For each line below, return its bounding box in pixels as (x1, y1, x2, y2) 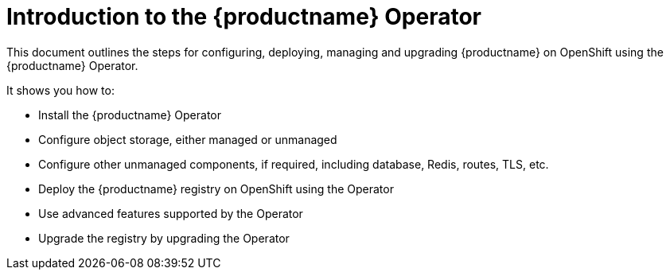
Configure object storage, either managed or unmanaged (38, 132, 337, 146)
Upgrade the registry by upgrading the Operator (38, 231, 290, 245)
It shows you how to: (6, 83, 115, 97)
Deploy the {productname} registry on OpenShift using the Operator (38, 181, 394, 196)
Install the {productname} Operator (38, 107, 221, 122)
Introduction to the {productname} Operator (6, 3, 481, 30)
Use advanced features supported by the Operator (38, 206, 303, 220)
